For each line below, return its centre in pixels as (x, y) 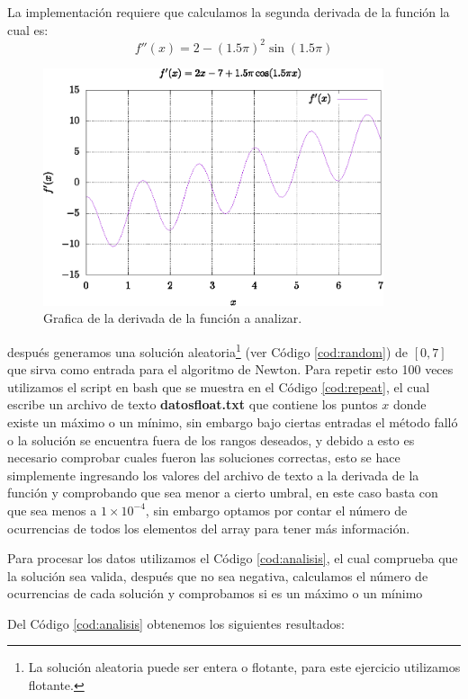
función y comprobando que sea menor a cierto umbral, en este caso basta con (223, 493)
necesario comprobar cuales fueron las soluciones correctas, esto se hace (204, 457)
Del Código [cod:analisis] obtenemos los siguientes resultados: (176, 623)
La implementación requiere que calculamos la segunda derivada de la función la (229, 12)
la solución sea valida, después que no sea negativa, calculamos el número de (218, 575)
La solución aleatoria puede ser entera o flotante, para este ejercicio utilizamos (244, 667)
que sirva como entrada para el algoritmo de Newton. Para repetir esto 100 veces (230, 369)
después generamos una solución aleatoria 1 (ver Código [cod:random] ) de (207, 350)
